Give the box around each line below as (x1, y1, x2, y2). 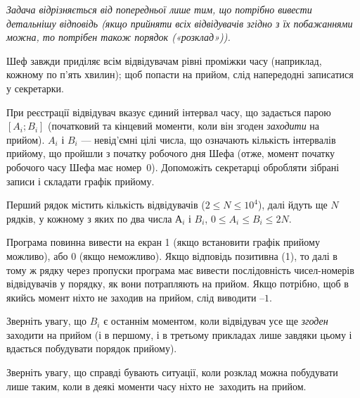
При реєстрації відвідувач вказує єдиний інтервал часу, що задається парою (6, 104, 331, 119)
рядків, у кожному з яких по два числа (6, 211, 172, 225)
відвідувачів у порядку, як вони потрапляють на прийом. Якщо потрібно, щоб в (6, 276, 349, 291)
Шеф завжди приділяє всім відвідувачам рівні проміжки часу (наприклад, (6, 53, 322, 68)
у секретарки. (6, 80, 64, 95)
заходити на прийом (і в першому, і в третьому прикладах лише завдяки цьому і (6, 327, 352, 342)
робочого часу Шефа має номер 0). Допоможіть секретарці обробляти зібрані (6, 159, 340, 174)
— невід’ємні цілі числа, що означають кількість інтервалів (81, 132, 336, 147)
